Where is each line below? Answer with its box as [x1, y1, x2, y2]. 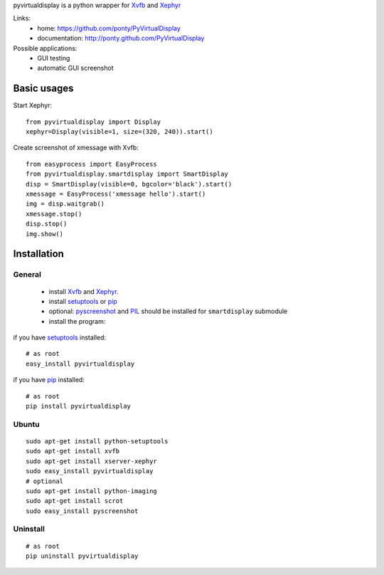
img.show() [26, 230, 64, 238]
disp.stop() [26, 220, 68, 228]
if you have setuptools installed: [13, 333, 107, 342]
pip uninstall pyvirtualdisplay [26, 552, 139, 560]
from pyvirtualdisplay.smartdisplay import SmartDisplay [26, 170, 229, 178]
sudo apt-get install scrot [26, 497, 124, 505]
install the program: [48, 317, 106, 325]
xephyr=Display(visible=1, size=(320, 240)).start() [26, 128, 213, 136]
